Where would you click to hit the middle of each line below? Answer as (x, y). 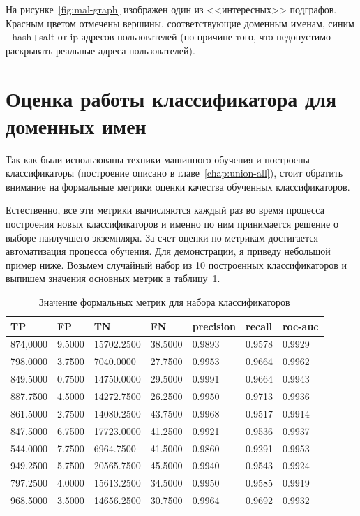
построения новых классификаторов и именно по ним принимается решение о (172, 224)
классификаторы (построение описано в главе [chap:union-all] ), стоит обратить (174, 173)
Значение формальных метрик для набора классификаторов (164, 302)
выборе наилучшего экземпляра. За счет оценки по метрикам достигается (162, 237)
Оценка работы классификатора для (171, 98)
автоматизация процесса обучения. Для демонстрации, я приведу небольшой (168, 251)
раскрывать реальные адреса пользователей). (100, 50)
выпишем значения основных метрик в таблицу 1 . (113, 278)
